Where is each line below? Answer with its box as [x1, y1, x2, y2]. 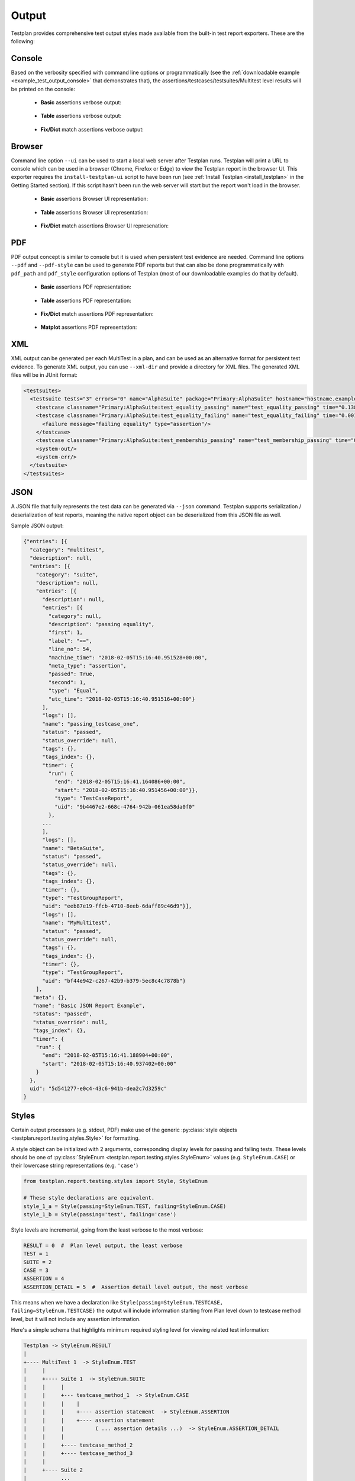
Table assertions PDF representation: [40, 297, 131, 304]
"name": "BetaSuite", [42, 845, 105, 851]
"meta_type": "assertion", [48, 662, 127, 669]
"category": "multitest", [30, 546, 105, 553]
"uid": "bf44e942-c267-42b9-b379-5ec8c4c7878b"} [42, 977, 186, 984]
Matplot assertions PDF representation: [40, 323, 137, 331]
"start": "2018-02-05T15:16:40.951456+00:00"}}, [54, 787, 198, 793]
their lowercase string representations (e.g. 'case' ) [11, 1162, 138, 1169]
